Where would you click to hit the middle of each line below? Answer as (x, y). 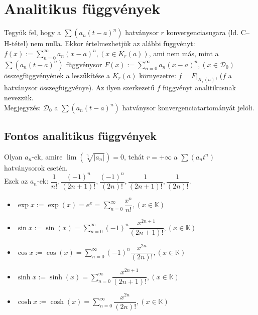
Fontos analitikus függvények (80, 135)
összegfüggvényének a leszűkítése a (57, 75)
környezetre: (158, 75)
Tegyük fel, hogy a (33, 32)
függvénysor (84, 64)
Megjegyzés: (23, 107)
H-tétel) (16, 43)
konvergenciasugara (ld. (203, 32)
